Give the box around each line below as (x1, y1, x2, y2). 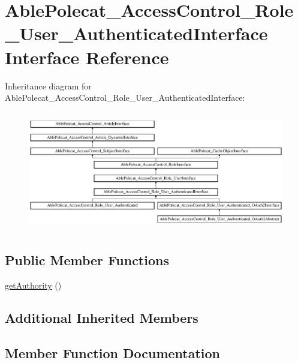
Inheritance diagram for (5, 79, 92, 92)
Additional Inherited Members (5, 308, 198, 326)
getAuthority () (5, 278, 62, 291)
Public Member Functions (5, 250, 169, 269)
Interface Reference (5, 44, 169, 69)
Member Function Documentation (5, 343, 221, 362)
